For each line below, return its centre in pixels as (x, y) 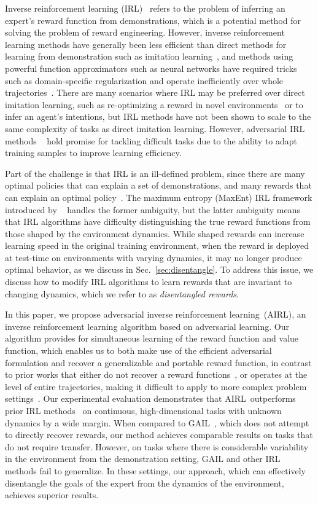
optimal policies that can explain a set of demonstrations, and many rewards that (158, 185)
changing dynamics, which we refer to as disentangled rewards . (122, 293)
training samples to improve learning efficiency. (93, 153)
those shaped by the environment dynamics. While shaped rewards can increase (155, 233)
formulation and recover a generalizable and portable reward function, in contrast (158, 362)
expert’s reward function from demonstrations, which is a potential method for (153, 20)
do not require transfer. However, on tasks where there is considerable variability (157, 446)
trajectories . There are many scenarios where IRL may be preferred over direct (155, 92)
